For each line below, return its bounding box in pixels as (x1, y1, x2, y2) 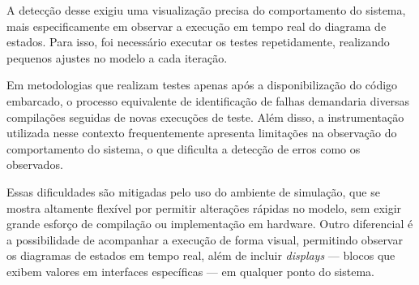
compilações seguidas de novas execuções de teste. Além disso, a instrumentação (6, 108, 404, 125)
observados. (6, 156, 63, 173)
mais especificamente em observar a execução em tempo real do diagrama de (6, 17, 387, 34)
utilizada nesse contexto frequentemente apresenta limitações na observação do (6, 124, 397, 141)
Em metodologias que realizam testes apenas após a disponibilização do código (6, 76, 398, 93)
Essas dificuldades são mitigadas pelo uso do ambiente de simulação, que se (6, 183, 380, 200)
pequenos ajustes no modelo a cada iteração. (6, 49, 228, 66)
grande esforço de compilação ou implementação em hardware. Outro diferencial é (6, 215, 413, 232)
